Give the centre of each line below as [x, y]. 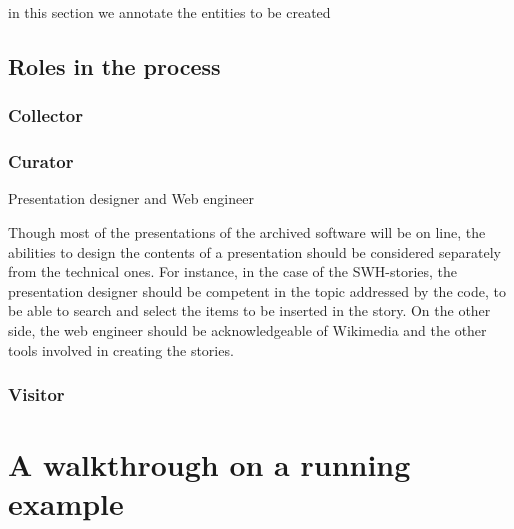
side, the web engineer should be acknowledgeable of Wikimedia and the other [247, 330]
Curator [41, 161]
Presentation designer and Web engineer [131, 198]
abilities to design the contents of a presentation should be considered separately [254, 251]
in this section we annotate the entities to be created [169, 12]
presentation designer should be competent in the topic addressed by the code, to [257, 290]
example [66, 503]
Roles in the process [114, 65]
